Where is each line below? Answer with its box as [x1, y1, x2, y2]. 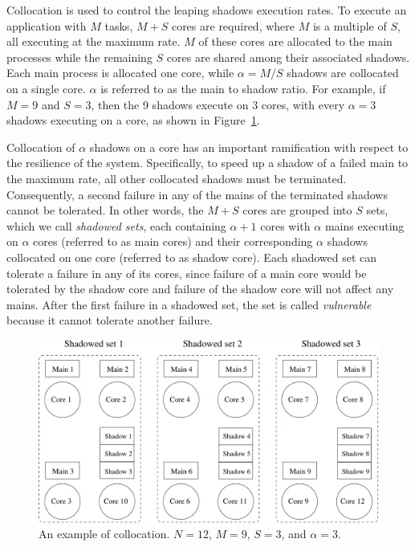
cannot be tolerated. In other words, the [6, 202, 204, 218]
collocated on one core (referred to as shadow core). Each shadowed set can [6, 248, 377, 265]
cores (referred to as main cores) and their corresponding [33, 233, 313, 250]
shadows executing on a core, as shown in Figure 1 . [6, 112, 260, 129]
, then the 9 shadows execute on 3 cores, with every [91, 96, 345, 112]
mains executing [324, 217, 405, 234]
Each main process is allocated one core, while [6, 64, 234, 81]
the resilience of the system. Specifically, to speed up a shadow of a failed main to [6, 154, 409, 171]
